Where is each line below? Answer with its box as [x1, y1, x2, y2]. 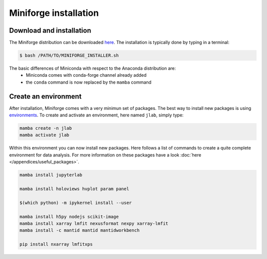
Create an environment [9, 92, 82, 101]
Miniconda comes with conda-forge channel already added [26, 72, 147, 78]
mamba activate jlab [19, 132, 69, 138]
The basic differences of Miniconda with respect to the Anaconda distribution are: [9, 65, 176, 71]
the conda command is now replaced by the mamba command [26, 79, 152, 85]
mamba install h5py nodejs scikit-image [19, 213, 119, 219]
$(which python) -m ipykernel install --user [19, 200, 132, 206]
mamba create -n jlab [19, 125, 72, 131]
